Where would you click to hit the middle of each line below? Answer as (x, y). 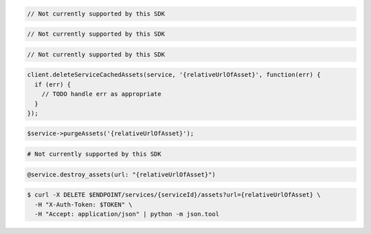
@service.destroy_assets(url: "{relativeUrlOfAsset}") (121, 174)
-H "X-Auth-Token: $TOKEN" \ (84, 204)
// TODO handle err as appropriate (101, 94)
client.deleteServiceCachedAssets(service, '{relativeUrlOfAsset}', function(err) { (174, 75)
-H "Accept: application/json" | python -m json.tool (127, 214)
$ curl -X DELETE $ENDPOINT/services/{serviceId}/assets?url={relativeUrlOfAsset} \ (174, 195)
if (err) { (53, 84)
